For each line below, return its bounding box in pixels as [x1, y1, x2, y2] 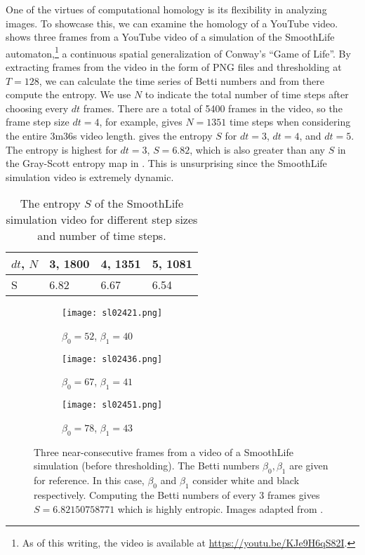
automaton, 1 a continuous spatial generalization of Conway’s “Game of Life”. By [6, 44, 351, 60]
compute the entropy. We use [6, 87, 131, 102]
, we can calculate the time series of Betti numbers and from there [39, 73, 324, 88]
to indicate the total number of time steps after [145, 87, 349, 102]
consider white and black [192, 473, 300, 488]
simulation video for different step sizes [6, 211, 198, 228]
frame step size [6, 114, 69, 129]
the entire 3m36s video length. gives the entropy [6, 128, 213, 142]
